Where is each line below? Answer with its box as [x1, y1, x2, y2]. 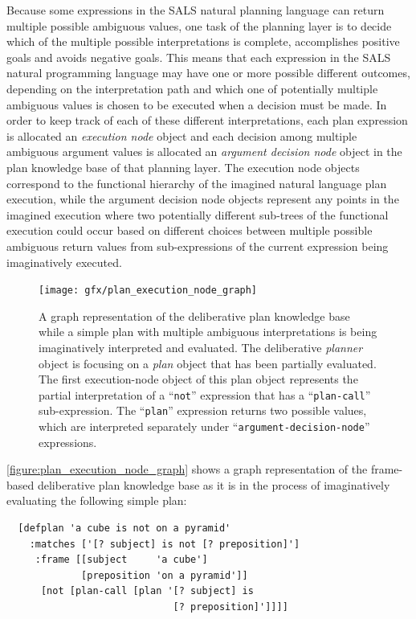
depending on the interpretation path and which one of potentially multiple [6, 80, 378, 96]
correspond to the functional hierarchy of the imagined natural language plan [6, 174, 387, 191]
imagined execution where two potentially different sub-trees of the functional [6, 206, 389, 223]
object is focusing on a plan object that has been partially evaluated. [39, 355, 377, 371]
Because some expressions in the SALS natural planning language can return [6, 2, 385, 18]
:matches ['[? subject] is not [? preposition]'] [29, 538, 300, 550]
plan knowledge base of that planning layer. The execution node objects [6, 158, 360, 175]
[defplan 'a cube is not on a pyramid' [18, 523, 231, 535]
